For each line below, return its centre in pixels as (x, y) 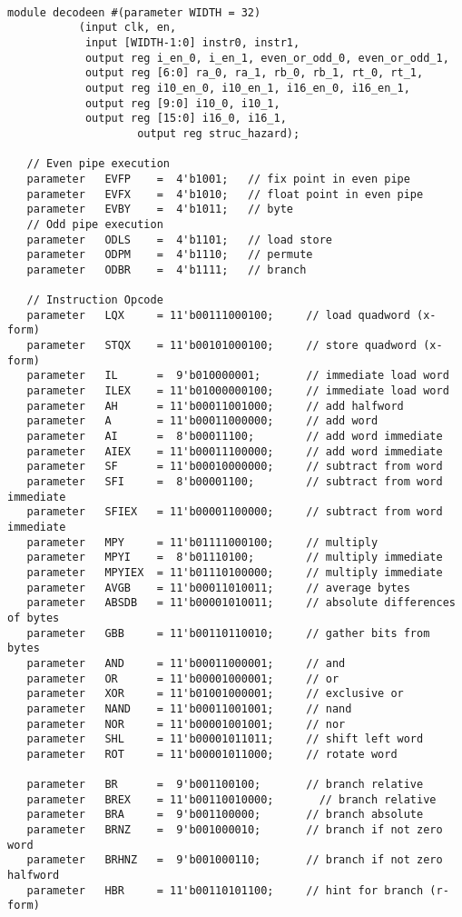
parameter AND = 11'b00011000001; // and (186, 663)
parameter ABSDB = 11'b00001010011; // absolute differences (241, 603)
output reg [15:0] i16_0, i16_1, (186, 119)
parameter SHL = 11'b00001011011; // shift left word (225, 739)
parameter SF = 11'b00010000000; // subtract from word (235, 467)
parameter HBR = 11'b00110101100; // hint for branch (225, 890)
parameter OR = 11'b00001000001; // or (183, 678)
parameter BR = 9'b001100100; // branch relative (225, 785)
